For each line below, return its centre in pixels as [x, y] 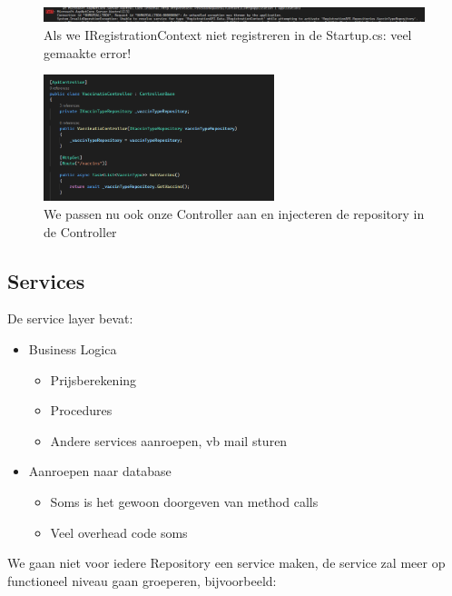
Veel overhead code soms [119, 532]
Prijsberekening [93, 379]
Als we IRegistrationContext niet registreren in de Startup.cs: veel [228, 34]
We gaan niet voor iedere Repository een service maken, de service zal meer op [226, 563]
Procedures [81, 410]
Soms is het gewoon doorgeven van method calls [184, 502]
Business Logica [73, 349]
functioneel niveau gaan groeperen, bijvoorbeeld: [142, 580]
